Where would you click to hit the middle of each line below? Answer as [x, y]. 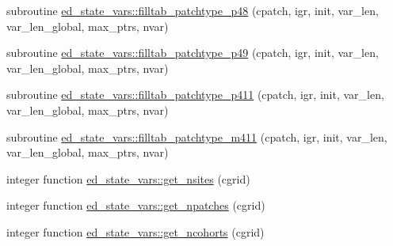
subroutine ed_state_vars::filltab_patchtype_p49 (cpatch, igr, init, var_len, [193, 53]
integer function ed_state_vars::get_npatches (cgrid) [136, 205]
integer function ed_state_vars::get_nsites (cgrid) [128, 178]
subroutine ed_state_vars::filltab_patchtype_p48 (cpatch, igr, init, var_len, [193, 10]
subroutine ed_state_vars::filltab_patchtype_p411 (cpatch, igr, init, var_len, [195, 95]
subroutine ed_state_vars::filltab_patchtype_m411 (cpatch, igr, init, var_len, [197, 136]
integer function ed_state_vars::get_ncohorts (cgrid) [135, 231]
